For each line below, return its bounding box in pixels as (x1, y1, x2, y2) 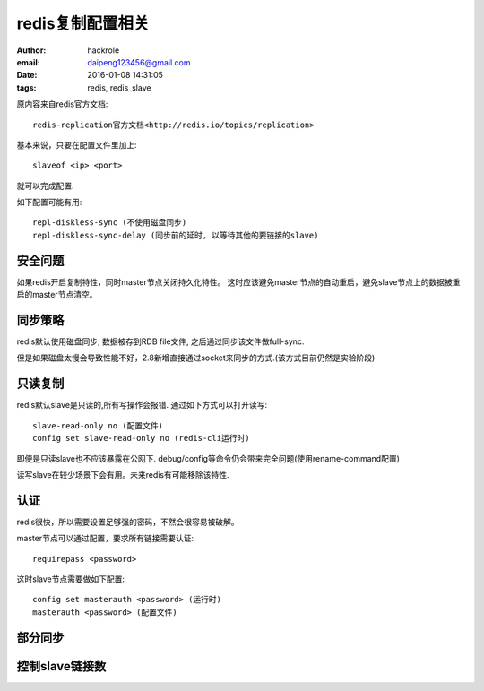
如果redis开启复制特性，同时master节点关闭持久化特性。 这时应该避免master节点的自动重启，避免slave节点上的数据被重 (16, 276, 461, 287)
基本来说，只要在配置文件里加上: (16, 139, 138, 150)
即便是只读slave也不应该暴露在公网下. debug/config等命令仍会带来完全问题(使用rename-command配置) (16, 453, 401, 463)
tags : (16, 82, 37, 93)
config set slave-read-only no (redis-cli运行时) (32, 433, 250, 444)
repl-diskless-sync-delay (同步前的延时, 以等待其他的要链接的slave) (32, 229, 319, 240)
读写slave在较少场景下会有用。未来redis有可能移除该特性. (16, 469, 229, 479)
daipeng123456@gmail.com (87, 56, 192, 67)
